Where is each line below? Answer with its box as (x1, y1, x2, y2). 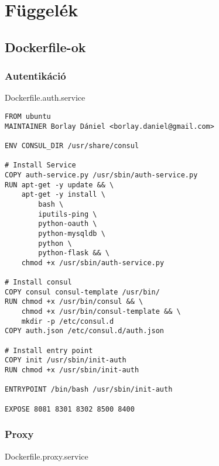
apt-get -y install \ (21, 190, 105, 199)
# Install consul (5, 278, 72, 287)
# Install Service (5, 161, 76, 170)
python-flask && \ (38, 249, 109, 258)
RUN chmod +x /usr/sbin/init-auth (5, 366, 139, 375)
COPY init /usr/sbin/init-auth (5, 356, 126, 365)
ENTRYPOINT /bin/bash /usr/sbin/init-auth (5, 385, 173, 394)
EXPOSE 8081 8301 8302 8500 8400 (5, 405, 135, 413)
